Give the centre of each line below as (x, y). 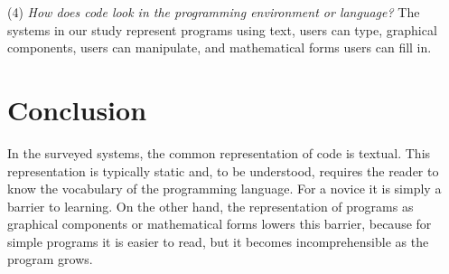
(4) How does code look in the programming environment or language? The (214, 12)
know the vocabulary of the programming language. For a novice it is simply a (224, 189)
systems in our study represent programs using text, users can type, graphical (222, 29)
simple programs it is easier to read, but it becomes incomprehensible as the (218, 241)
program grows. (50, 259)
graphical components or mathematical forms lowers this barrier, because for (220, 224)
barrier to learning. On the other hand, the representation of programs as (210, 206)
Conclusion (77, 109)
